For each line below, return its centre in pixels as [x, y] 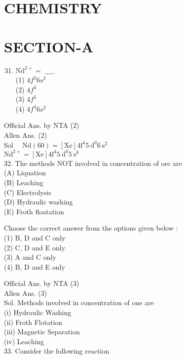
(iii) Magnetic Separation [42, 332]
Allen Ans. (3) [26, 293]
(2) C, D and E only [35, 247]
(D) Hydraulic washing [38, 202]
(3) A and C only [30, 257]
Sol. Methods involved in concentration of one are [79, 302]
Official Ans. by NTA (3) [42, 283]
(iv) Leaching [24, 341]
